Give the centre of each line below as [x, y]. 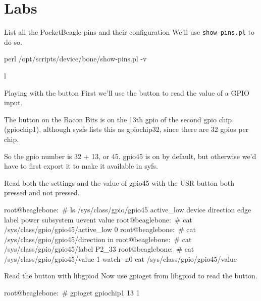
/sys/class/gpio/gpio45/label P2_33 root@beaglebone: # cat [99, 249]
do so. [13, 42]
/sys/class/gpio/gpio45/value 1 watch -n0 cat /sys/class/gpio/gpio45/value [121, 258]
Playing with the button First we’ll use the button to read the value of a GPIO [127, 92]
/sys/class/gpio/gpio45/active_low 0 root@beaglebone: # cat [100, 229]
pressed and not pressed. [42, 193]
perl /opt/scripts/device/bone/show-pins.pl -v [75, 59]
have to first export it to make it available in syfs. [81, 166]
